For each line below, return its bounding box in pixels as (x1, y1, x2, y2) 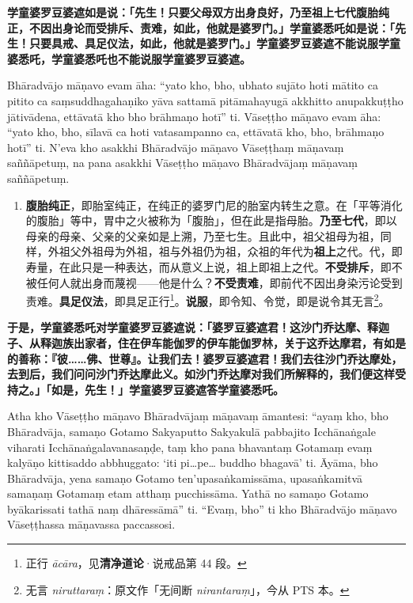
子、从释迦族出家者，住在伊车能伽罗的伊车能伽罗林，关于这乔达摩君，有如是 (7, 334, 406, 351)
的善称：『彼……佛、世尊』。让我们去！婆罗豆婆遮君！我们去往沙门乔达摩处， (7, 350, 403, 366)
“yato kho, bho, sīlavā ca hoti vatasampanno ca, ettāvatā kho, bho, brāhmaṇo (7, 123, 385, 140)
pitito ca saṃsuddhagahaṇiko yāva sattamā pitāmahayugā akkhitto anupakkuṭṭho (7, 92, 404, 108)
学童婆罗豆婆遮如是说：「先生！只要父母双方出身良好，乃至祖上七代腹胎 (7, 4, 378, 20)
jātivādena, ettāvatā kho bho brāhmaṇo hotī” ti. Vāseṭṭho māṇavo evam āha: (7, 108, 381, 124)
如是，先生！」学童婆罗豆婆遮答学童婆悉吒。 (51, 381, 284, 397)
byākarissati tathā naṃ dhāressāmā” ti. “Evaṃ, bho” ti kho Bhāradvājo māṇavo (7, 500, 397, 517)
